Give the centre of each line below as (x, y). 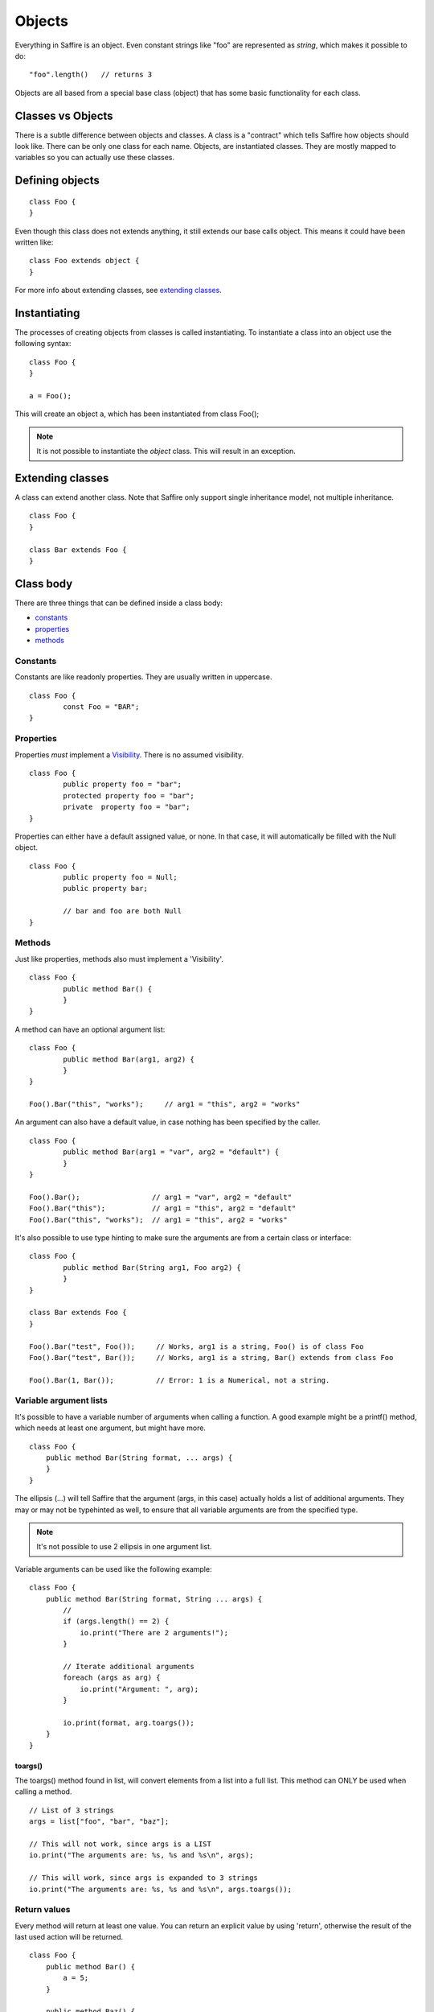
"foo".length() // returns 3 (91, 75)
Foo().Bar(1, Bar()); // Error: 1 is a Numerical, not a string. (180, 1380)
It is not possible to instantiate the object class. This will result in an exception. (166, 451)
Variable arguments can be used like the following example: (113, 1569)
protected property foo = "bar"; (129, 796)
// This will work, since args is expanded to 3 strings (144, 1878)
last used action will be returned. (69, 1937)
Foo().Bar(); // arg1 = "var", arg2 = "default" (161, 1197)
